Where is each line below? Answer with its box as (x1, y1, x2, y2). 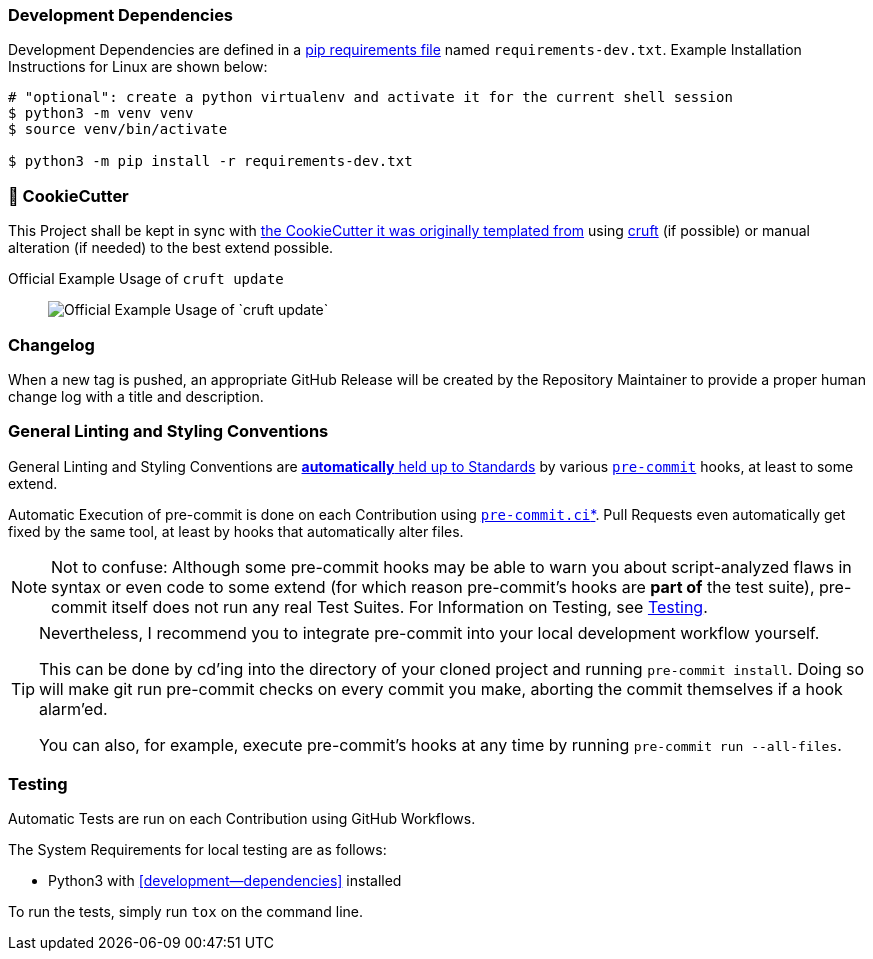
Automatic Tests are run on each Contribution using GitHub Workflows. (8, 810, 476, 828)
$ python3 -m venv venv (8, 105, 194, 122)
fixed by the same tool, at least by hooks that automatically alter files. (8, 522, 464, 540)
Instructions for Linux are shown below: (8, 58, 268, 76)
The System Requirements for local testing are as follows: (8, 841, 387, 859)
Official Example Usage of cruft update (8, 270, 284, 288)
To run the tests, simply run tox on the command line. (8, 903, 364, 921)
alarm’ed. (39, 698, 108, 719)
